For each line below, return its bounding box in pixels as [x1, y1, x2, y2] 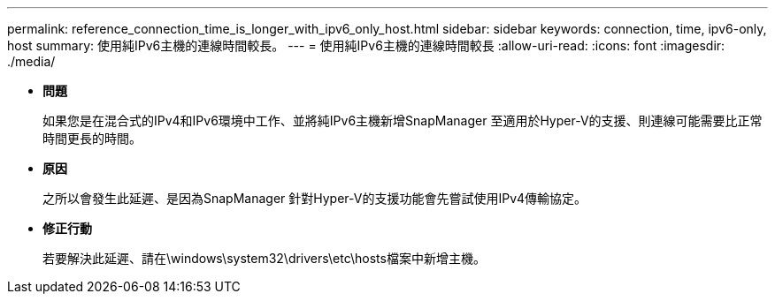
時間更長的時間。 [42, 131, 142, 146]
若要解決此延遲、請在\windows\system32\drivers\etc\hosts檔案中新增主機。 [42, 251, 486, 266]
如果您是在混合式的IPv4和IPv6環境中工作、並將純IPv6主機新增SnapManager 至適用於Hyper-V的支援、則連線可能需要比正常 [42, 113, 763, 128]
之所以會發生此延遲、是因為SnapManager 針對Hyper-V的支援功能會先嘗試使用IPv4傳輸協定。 [42, 191, 587, 206]
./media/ [7, 54, 56, 69]
